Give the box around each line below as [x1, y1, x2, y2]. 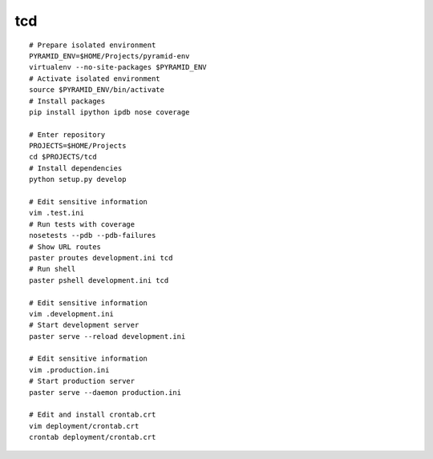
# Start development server [29, 320, 140, 330]
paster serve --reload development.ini [29, 332, 186, 340]
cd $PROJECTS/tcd [29, 152, 97, 162]
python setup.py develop [29, 175, 127, 184]
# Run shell [29, 264, 76, 274]
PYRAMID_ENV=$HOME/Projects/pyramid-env [29, 51, 190, 60]
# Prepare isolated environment [29, 40, 156, 50]
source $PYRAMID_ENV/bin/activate [29, 85, 164, 95]
